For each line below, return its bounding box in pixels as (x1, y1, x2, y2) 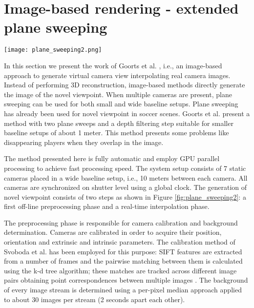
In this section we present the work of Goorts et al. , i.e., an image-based (4, 60, 222, 70)
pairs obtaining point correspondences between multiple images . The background (4, 275, 248, 285)
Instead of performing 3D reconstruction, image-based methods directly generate (4, 80, 245, 90)
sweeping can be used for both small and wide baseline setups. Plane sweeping (4, 99, 238, 109)
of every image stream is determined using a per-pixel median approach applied (4, 285, 242, 295)
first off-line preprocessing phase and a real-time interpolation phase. (4, 201, 210, 211)
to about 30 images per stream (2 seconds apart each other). (4, 294, 185, 304)
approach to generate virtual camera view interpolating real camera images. (4, 70, 231, 80)
